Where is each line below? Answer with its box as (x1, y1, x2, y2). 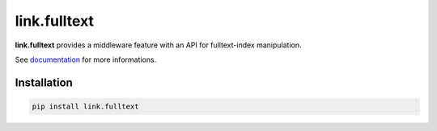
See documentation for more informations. (15, 55, 157, 64)
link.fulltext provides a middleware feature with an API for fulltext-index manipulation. (15, 40, 302, 50)
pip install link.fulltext (32, 101, 139, 111)
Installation (15, 76, 73, 89)
